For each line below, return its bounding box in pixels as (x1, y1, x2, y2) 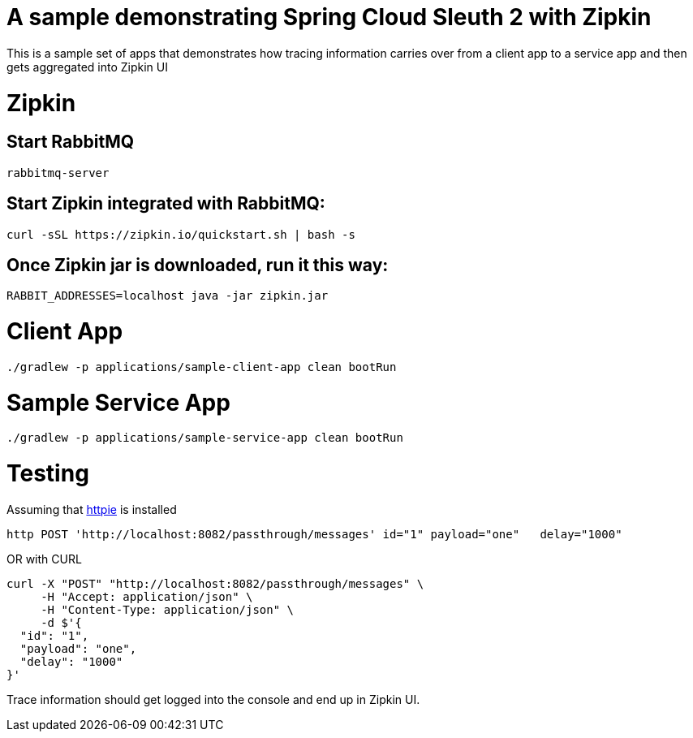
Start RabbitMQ (6, 132, 135, 153)
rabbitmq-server (6, 166, 110, 179)
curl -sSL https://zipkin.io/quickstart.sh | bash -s (6, 227, 355, 241)
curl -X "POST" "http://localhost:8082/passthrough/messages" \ (6, 576, 424, 590)
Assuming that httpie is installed (6, 502, 177, 516)
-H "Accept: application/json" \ (41, 589, 253, 603)
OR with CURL (6, 551, 82, 566)
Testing (6, 460, 89, 488)
